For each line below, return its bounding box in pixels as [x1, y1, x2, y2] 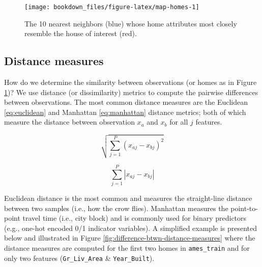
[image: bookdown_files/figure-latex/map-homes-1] [24, 4, 199, 11]
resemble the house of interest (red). [24, 28, 137, 39]
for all [169, 116, 188, 127]
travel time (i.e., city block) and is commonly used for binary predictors [22, 213, 247, 223]
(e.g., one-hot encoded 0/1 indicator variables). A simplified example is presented [4, 222, 257, 233]
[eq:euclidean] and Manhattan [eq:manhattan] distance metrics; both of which [4, 106, 246, 117]
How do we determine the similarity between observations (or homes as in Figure [4, 77, 257, 87]
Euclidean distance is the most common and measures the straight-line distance [4, 192, 252, 203]
